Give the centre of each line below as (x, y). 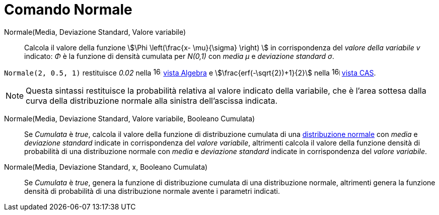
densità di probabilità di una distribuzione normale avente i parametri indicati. (152, 191)
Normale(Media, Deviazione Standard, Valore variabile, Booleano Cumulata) (130, 118)
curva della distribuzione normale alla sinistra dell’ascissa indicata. (152, 100)
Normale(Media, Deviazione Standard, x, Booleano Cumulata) (106, 167)
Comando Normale (68, 10)
